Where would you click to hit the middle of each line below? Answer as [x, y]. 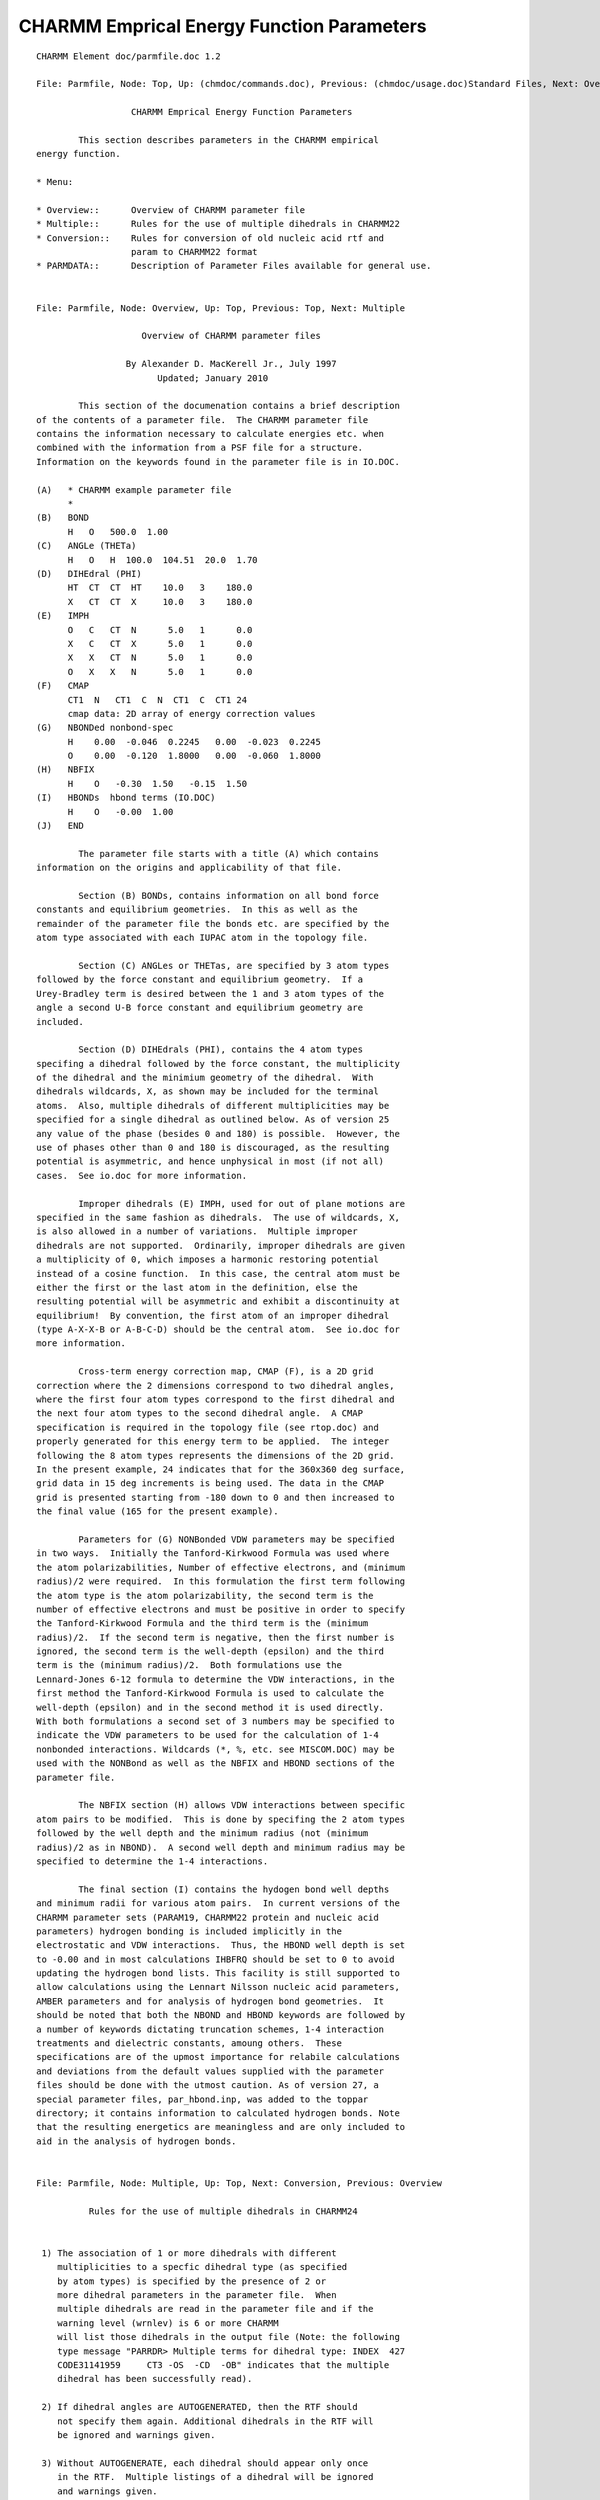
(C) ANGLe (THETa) [86, 546]
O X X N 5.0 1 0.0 [160, 671]
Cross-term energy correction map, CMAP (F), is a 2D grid [226, 1371]
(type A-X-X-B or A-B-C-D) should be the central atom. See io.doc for [218, 1329]
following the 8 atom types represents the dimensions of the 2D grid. [215, 1455]
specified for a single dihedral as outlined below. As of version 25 [213, 1119]
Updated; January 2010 [212, 378]
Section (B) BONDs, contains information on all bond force [228, 895]
